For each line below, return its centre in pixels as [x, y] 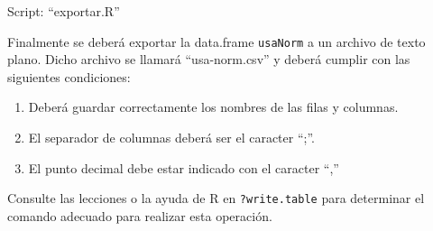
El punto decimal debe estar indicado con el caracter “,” [184, 167]
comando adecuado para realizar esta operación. [140, 215]
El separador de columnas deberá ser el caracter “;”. [171, 138]
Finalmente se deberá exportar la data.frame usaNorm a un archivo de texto [216, 41]
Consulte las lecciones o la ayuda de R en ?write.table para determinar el [216, 198]
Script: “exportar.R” [64, 11]
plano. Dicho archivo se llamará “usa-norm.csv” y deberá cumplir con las [209, 59]
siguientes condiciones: [69, 76]
